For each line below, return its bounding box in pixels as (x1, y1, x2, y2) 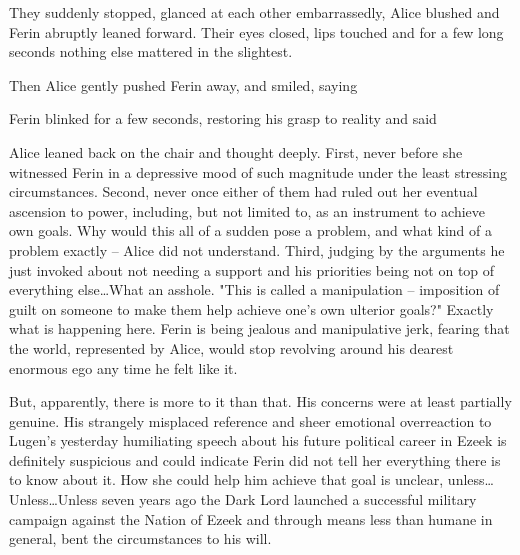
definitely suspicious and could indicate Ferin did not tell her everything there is (9, 449, 501, 470)
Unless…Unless (9, 489, 98, 510)
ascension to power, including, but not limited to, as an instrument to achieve (9, 200, 485, 221)
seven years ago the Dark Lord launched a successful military (101, 489, 477, 510)
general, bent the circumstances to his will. (9, 528, 272, 549)
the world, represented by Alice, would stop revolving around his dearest (9, 337, 454, 358)
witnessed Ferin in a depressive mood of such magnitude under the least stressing (9, 161, 508, 182)
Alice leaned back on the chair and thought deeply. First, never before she (9, 141, 463, 162)
